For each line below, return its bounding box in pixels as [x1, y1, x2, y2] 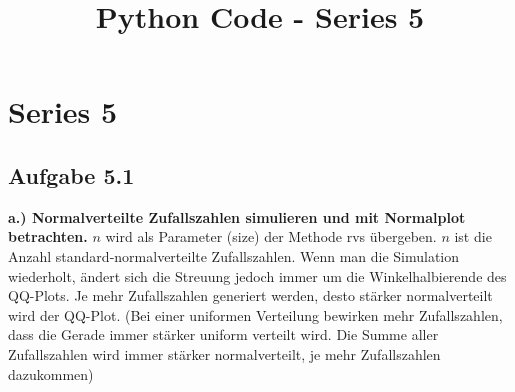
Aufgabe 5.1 [8, 159, 135, 190]
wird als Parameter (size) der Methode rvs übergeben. [105, 226, 437, 247]
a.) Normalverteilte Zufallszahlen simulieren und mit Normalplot [8, 206, 466, 227]
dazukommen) [8, 363, 94, 384]
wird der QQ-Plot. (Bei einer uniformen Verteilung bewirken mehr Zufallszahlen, [8, 304, 503, 325]
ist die [454, 226, 492, 247]
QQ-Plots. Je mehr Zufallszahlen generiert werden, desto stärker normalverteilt [8, 285, 493, 306]
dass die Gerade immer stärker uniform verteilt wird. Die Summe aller [8, 324, 439, 345]
